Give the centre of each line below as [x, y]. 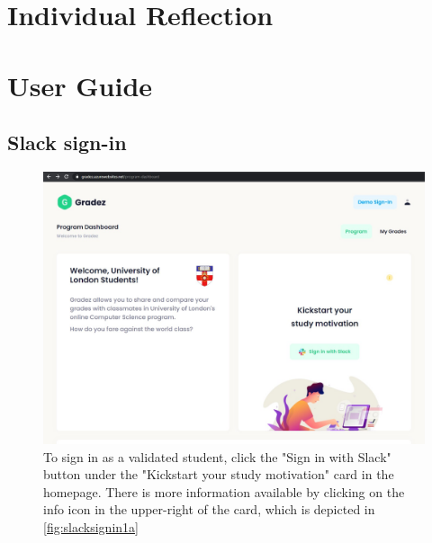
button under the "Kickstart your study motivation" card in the [219, 474]
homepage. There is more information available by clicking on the [224, 491]
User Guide [80, 85]
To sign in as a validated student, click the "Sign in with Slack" [217, 456]
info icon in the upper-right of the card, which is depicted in [209, 509]
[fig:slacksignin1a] [91, 527]
